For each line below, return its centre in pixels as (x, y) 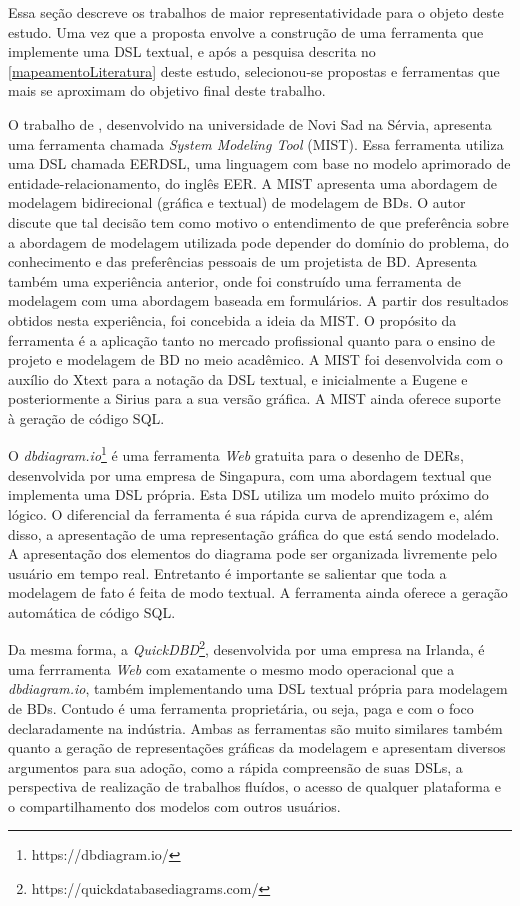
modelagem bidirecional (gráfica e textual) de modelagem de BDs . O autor (237, 202)
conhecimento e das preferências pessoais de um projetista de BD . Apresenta (242, 261)
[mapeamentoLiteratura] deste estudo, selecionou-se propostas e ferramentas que (254, 70)
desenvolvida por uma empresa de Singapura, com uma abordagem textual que (250, 474)
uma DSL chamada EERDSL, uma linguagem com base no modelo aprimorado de (259, 163)
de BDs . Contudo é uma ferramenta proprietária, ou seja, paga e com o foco (241, 707)
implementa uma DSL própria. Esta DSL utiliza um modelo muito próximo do (248, 494)
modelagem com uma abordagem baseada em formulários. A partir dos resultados (258, 300)
